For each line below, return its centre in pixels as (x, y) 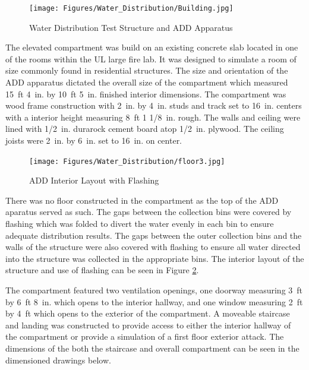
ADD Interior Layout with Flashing (94, 180)
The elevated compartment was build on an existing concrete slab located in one (152, 47)
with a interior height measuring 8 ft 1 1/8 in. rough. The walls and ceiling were (153, 117)
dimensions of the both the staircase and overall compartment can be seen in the (152, 348)
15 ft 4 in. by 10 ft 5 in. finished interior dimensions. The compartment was (146, 94)
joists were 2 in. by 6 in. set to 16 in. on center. (94, 140)
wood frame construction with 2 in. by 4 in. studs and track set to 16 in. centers (154, 105)
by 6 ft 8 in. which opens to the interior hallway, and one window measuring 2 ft (154, 301)
